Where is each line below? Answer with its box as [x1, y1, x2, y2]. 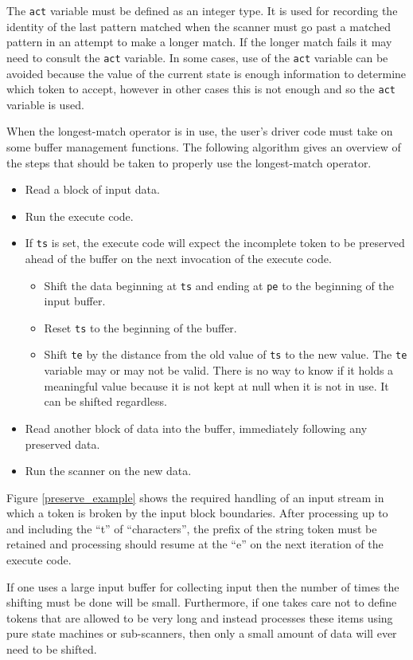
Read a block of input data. [25, 181, 160, 198]
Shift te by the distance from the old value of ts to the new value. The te [44, 346, 407, 363]
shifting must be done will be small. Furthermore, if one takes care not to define [6, 594, 397, 611]
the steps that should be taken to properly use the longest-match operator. [6, 154, 372, 171]
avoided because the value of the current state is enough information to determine [6, 65, 407, 81]
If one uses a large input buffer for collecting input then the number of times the [6, 578, 399, 595]
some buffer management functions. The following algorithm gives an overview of [6, 138, 401, 155]
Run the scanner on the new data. [25, 462, 192, 479]
